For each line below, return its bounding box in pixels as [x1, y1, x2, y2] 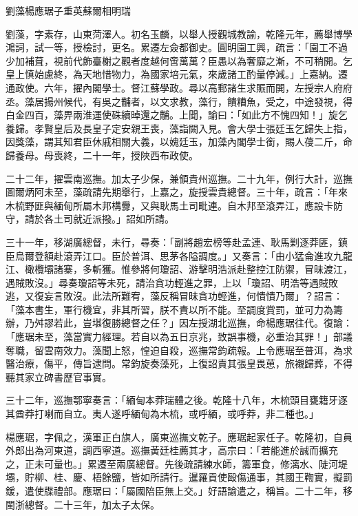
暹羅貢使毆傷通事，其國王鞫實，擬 [188, 470, 343, 484]
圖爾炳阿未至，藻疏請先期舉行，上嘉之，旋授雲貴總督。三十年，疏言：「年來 [6, 185, 348, 199]
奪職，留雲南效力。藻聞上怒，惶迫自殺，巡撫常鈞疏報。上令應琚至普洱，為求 [6, 342, 352, 357]
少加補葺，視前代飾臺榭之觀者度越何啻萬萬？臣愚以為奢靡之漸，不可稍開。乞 [6, 53, 352, 68]
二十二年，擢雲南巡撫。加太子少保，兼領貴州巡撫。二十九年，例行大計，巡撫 [6, 171, 352, 185]
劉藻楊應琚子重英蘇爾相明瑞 [6, 3, 131, 17]
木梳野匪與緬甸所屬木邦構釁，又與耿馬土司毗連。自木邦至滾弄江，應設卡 [6, 198, 333, 212]
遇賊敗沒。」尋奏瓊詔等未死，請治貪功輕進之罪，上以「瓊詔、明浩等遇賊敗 [6, 275, 338, 289]
